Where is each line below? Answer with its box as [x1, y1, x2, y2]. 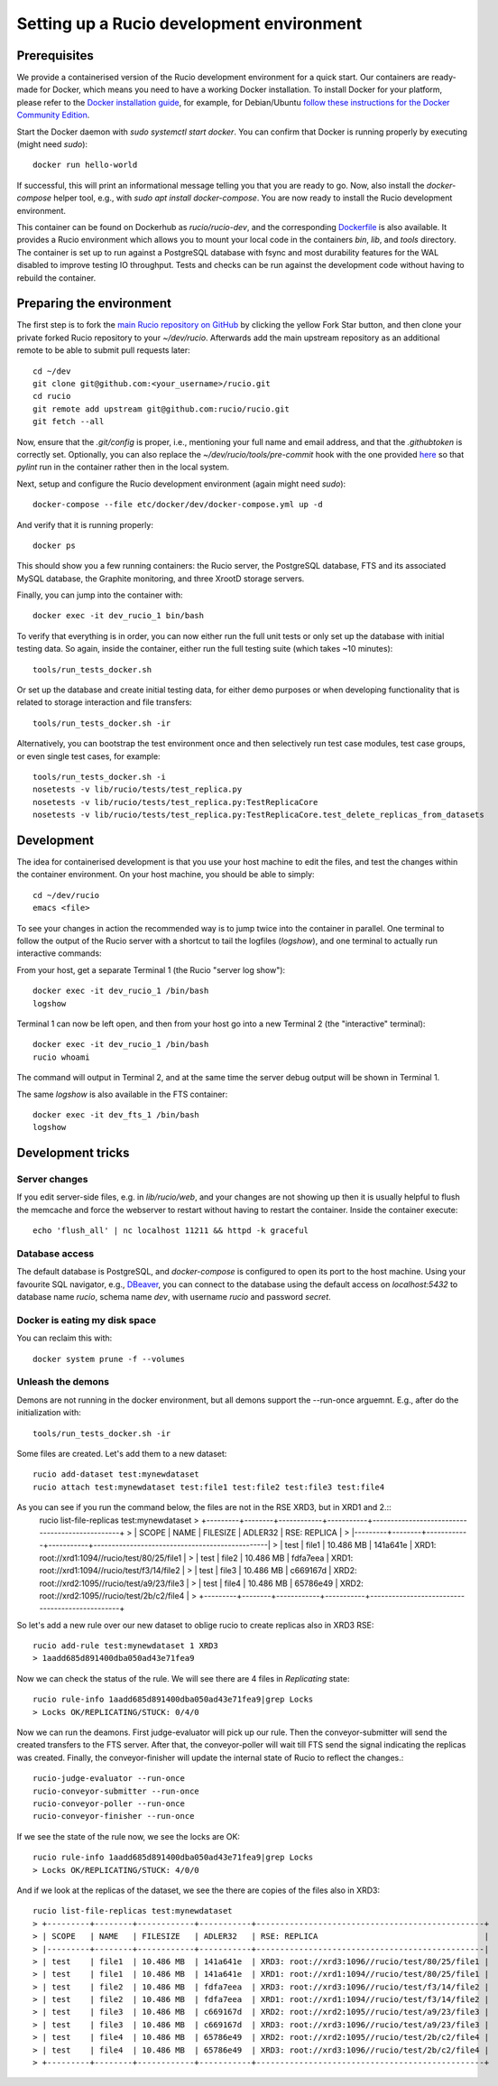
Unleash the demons [16, 1376, 110, 1388]
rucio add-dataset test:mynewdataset [32, 1469, 200, 1479]
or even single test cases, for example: [16, 750, 161, 762]
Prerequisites [16, 48, 94, 63]
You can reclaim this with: [16, 1332, 113, 1344]
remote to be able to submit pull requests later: [16, 345, 191, 356]
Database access [16, 1247, 95, 1260]
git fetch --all [32, 416, 105, 427]
